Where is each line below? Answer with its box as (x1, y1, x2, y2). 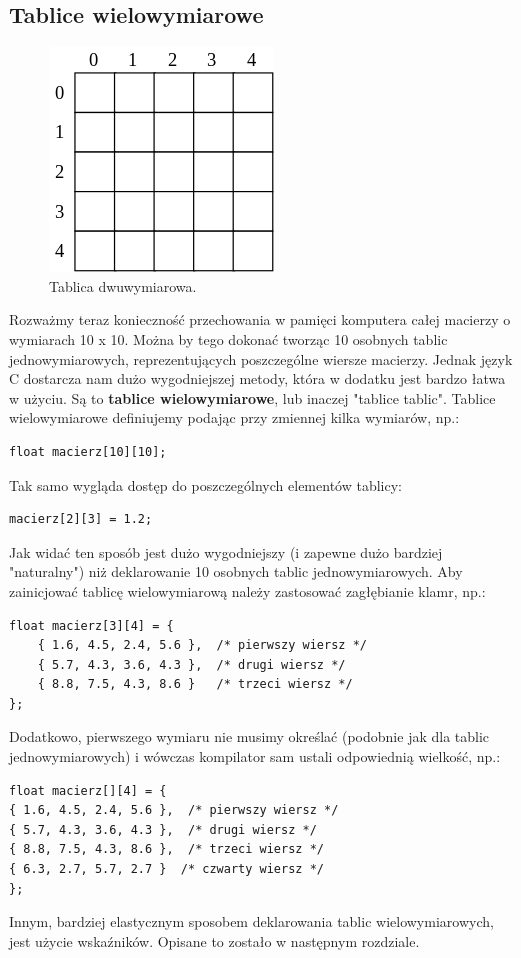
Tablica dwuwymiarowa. (49, 275, 197, 296)
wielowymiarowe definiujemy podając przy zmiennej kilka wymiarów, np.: (9, 407, 460, 428)
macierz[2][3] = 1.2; (9, 512, 153, 527)
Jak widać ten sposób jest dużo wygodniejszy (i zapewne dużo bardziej (9, 541, 443, 562)
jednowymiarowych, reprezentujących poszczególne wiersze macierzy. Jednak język (9, 348, 513, 369)
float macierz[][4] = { (9, 783, 167, 798)
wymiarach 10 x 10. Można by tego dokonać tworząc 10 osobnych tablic (9, 328, 448, 349)
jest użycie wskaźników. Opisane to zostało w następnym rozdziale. (9, 930, 420, 951)
